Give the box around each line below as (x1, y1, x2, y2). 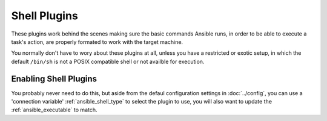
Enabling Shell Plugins (11, 73, 97, 84)
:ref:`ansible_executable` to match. (11, 106, 97, 114)
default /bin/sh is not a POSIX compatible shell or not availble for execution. (11, 58, 205, 65)
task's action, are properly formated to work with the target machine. (11, 38, 183, 45)
